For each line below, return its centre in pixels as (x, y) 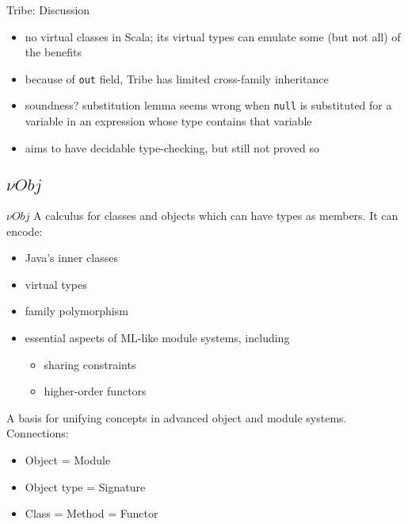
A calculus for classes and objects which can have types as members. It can (216, 216)
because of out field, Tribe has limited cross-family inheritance (177, 78)
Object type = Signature (85, 486)
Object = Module (68, 460)
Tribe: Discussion (48, 10)
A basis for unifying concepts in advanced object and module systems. (177, 417)
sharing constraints (90, 364)
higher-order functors (95, 391)
